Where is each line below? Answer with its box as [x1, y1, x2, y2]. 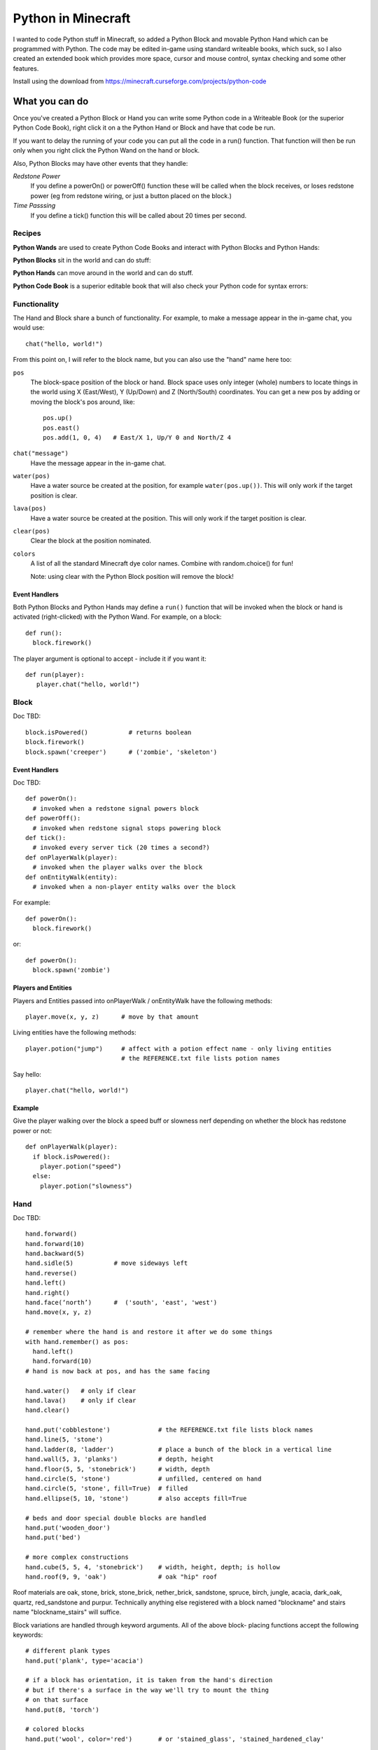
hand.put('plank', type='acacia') [25, 1656, 143, 1665]
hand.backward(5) [25, 1249, 85, 1258]
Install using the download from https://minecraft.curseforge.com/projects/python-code [13, 77, 267, 85]
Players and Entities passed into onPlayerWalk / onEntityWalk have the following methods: [13, 996, 273, 1004]
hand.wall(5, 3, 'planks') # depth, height [25, 1455, 213, 1463]
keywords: [13, 1630, 43, 1639]
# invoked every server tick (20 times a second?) [32, 843, 210, 852]
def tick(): [25, 834, 66, 841]
